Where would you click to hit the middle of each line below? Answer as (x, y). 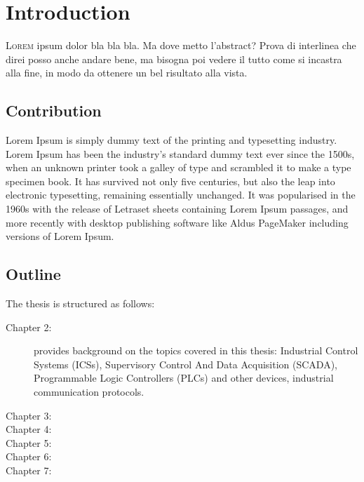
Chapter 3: (29, 415)
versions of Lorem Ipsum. (60, 236)
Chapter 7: (29, 470)
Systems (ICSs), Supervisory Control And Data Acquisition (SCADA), (186, 364)
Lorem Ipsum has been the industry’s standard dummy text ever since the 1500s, (180, 153)
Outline (33, 274)
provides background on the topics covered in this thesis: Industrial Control (196, 350)
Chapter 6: (29, 456)
